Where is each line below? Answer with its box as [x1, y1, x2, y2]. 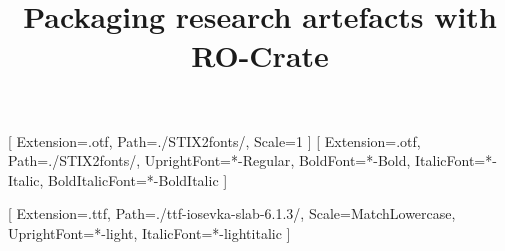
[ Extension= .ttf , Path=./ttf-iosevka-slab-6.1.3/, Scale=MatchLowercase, [8, 203, 456, 224]
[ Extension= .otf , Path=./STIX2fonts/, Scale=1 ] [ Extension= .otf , [8, 130, 421, 151]
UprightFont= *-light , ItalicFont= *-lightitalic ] [8, 222, 291, 243]
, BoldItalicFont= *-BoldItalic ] [39, 169, 228, 190]
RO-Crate [191, 35, 329, 76]
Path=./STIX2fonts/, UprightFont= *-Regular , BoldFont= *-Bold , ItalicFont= [8, 150, 486, 171]
